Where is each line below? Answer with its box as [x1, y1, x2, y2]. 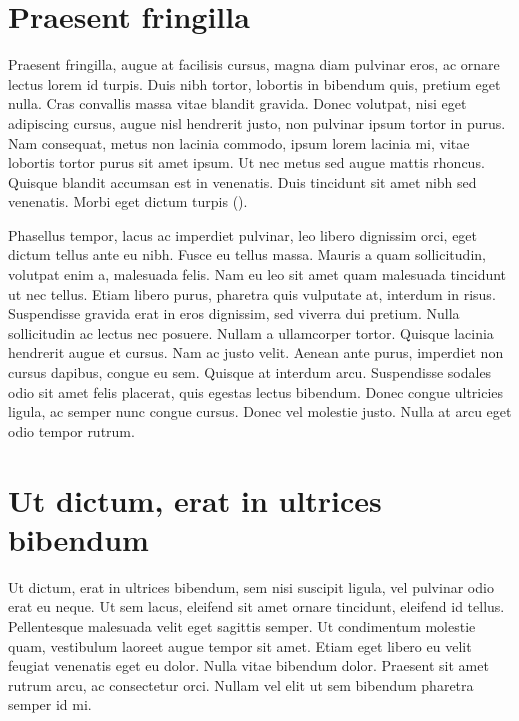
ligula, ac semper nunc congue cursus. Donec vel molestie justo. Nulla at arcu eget [8, 401, 512, 422]
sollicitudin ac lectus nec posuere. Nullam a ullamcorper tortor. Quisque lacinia [8, 322, 494, 343]
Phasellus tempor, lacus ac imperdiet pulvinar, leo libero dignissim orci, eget [8, 224, 478, 245]
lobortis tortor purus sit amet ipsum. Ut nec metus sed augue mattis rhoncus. [8, 152, 485, 173]
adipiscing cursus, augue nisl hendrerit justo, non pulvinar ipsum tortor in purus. [8, 112, 506, 133]
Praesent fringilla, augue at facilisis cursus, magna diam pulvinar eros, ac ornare [8, 54, 500, 75]
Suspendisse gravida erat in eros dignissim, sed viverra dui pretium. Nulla [8, 303, 460, 324]
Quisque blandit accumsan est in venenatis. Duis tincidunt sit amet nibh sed [8, 171, 477, 192]
